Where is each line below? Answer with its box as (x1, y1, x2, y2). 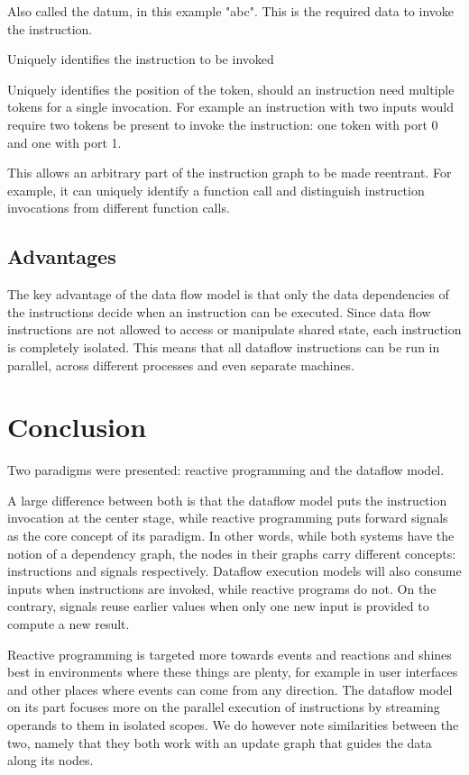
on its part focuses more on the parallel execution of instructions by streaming (7, 697, 440, 716)
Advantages (7, 242, 116, 270)
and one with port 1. (7, 132, 122, 151)
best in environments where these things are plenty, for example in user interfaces (7, 662, 458, 681)
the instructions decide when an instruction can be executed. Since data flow (7, 302, 431, 321)
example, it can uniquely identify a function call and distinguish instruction (7, 180, 425, 199)
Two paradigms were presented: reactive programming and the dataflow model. (7, 460, 445, 479)
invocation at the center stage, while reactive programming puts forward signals (7, 508, 448, 527)
